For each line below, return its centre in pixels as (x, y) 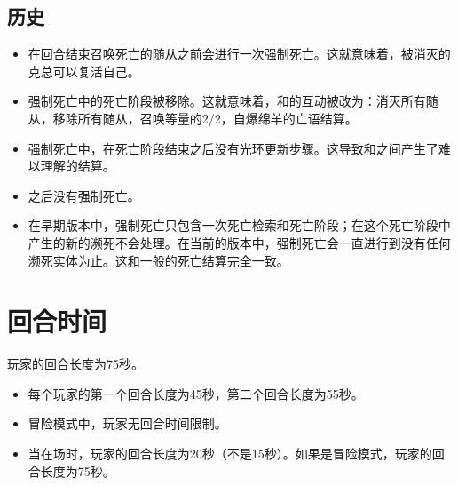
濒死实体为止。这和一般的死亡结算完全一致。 (158, 260)
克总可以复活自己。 (84, 71)
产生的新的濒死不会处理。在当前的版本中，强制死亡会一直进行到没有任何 (239, 242)
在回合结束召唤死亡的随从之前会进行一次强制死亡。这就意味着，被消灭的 (239, 54)
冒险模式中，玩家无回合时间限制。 (127, 423)
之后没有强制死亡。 (84, 195)
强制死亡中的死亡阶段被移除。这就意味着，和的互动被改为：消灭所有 (227, 101)
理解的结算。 (78, 166)
